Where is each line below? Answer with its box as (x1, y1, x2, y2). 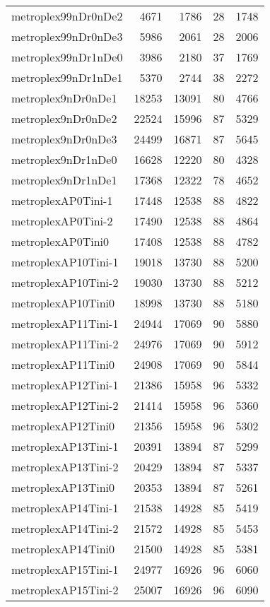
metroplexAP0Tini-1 (11, 192, 113, 208)
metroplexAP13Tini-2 (11, 459, 119, 475)
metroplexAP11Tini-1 (11, 315, 119, 331)
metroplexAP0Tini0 (11, 233, 110, 249)
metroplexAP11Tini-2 (11, 336, 119, 352)
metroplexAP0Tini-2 (11, 213, 113, 229)
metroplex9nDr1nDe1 (11, 172, 117, 188)
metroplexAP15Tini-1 (11, 561, 119, 577)
